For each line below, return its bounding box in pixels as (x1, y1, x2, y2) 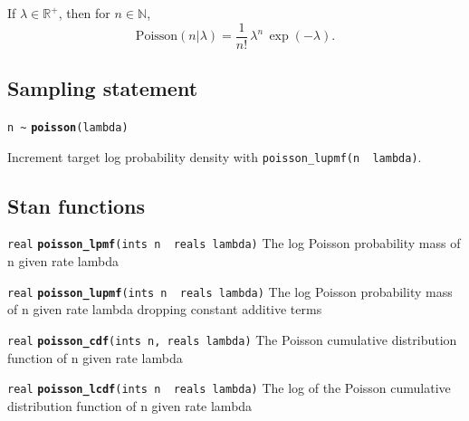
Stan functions (7, 191, 146, 219)
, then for (58, 4, 110, 22)
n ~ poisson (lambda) (7, 120, 129, 134)
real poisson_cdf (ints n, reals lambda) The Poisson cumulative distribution (7, 330, 457, 349)
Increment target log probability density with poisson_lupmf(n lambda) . (7, 147, 422, 166)
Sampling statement (7, 74, 198, 102)
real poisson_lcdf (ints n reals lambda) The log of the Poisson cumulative (7, 378, 451, 397)
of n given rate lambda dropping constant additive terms (7, 300, 322, 319)
